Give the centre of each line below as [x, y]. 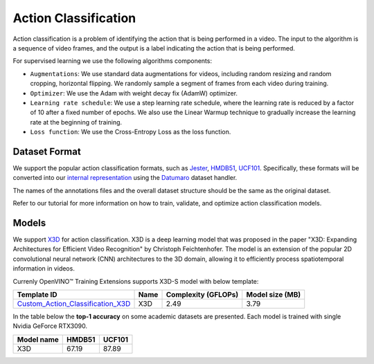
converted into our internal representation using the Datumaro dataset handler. [125, 178]
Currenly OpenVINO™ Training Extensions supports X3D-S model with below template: [136, 281]
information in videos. [44, 269]
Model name [38, 339]
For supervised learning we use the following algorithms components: [113, 61]
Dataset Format [47, 151]
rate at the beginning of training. [76, 122]
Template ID [37, 294]
